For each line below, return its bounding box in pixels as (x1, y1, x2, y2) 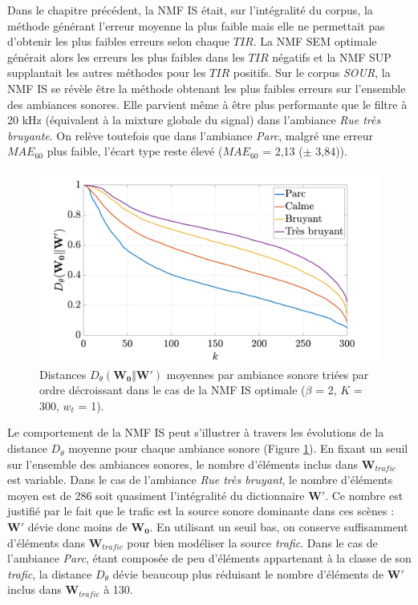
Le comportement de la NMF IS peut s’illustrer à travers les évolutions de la (7, 424, 384, 441)
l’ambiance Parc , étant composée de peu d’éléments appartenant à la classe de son (7, 550, 412, 567)
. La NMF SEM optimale (253, 33, 377, 50)
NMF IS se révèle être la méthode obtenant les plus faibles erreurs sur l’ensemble (7, 79, 406, 96)
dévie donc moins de (27, 518, 128, 535)
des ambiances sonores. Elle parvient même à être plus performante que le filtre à (7, 95, 408, 112)
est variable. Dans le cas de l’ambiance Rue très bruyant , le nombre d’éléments (7, 471, 393, 488)
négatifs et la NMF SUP (272, 48, 392, 65)
